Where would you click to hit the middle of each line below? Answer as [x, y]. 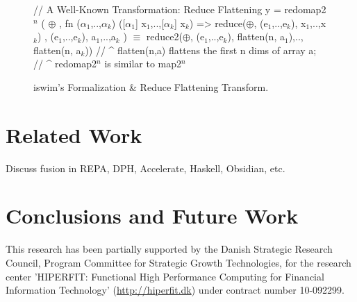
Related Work [74, 134]
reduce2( [164, 36]
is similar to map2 [143, 64]
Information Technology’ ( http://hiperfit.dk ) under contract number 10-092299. [175, 290]
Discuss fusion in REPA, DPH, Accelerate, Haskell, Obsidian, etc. [146, 168]
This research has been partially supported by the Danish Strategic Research [169, 249]
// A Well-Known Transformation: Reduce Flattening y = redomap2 [180, 9]
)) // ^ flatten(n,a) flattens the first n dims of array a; [201, 50]
